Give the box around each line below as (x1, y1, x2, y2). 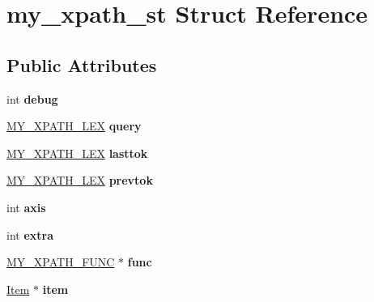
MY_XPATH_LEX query (6, 117, 142, 134)
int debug (6, 90, 58, 107)
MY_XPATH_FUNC (6, 253, 115, 270)
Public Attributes (6, 52, 157, 77)
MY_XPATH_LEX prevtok (6, 172, 153, 189)
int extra (6, 226, 54, 243)
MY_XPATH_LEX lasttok (6, 144, 148, 161)
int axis (6, 198, 46, 215)
